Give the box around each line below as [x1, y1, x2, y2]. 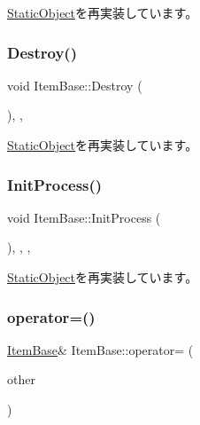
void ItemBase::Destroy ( [7, 75, 142, 94]
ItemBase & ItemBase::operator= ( [7, 340, 194, 358]
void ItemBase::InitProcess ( [7, 208, 161, 226]
